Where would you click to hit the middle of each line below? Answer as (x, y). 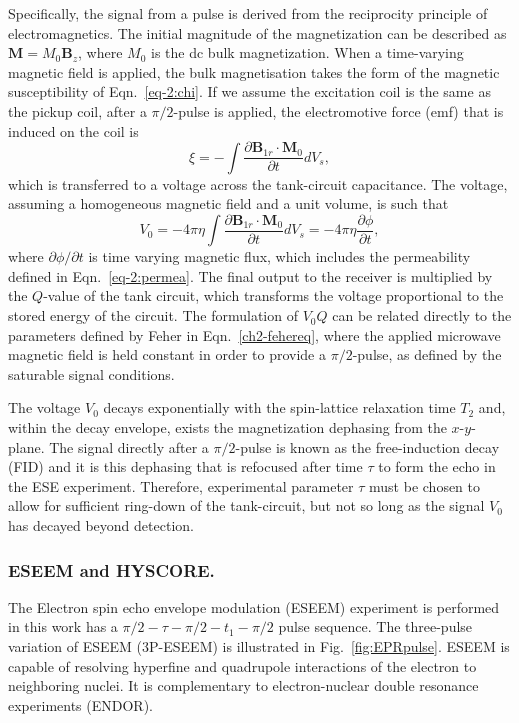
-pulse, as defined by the (427, 354)
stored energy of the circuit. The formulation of (153, 315)
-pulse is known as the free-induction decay (367, 446)
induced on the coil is (73, 130)
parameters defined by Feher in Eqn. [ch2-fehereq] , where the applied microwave (254, 334)
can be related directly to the (422, 315)
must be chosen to (425, 485)
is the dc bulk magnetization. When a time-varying (307, 52)
